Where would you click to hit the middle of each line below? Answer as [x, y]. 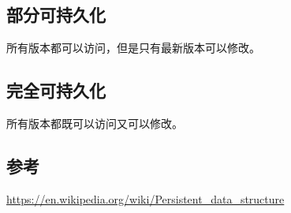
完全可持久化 [56, 90]
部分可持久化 [56, 15]
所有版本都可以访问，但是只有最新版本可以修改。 [133, 48]
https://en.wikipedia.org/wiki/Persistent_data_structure [145, 198]
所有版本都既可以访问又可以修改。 [95, 123]
